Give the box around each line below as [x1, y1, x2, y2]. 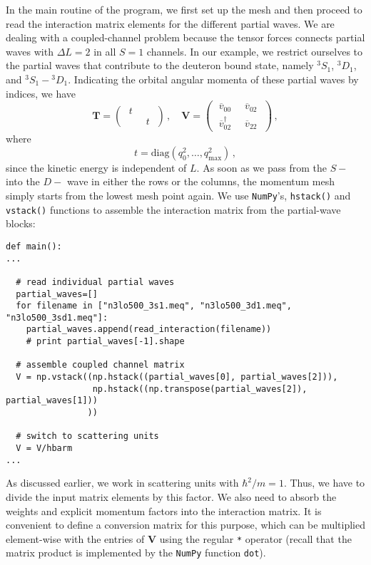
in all [93, 43, 116, 58]
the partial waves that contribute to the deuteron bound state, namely [6, 58, 314, 73]
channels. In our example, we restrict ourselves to [146, 43, 363, 58]
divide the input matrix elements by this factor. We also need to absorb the [6, 489, 337, 504]
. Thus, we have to [283, 475, 365, 490]
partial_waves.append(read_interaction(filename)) [26, 324, 272, 335]
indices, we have [6, 85, 76, 100]
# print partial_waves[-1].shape [26, 336, 185, 347]
